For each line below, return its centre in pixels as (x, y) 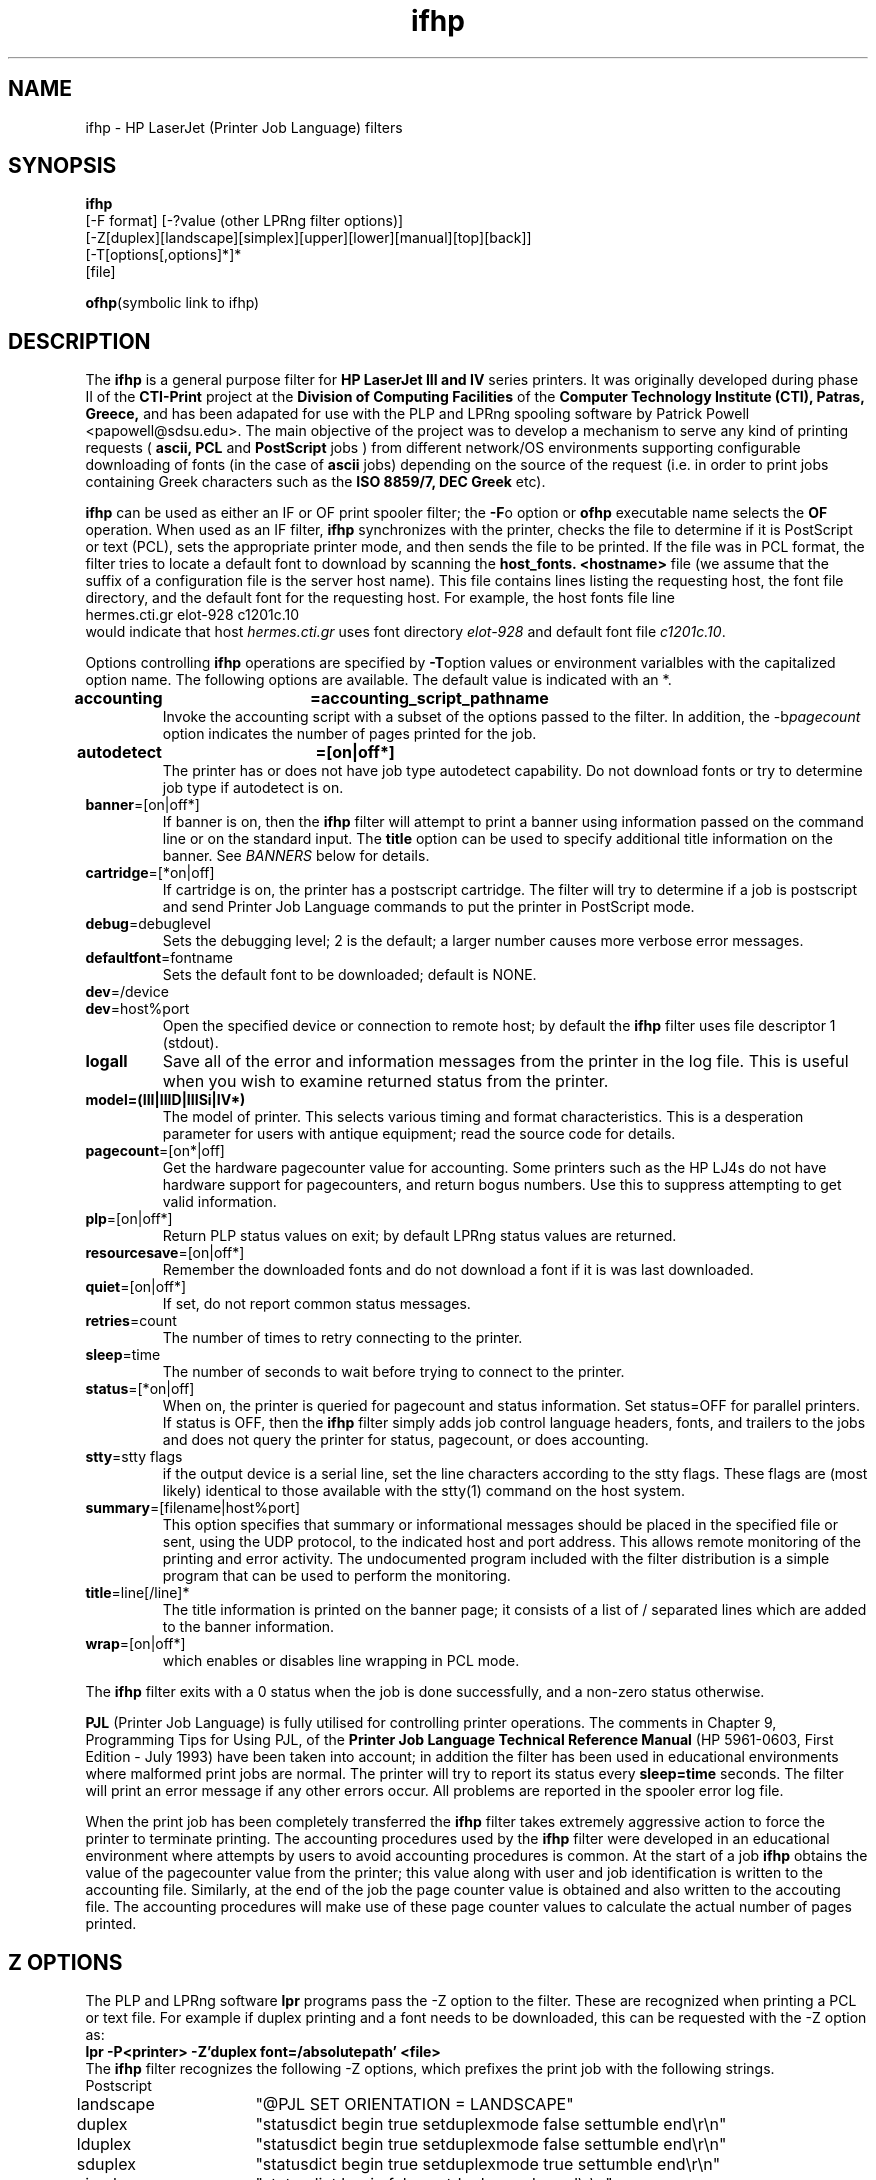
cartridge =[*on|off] (150, 873)
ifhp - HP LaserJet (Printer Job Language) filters (244, 127)
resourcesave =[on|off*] (165, 1253)
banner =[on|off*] (142, 805)
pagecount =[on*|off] (155, 1151)
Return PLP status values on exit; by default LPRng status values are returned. (419, 1236)
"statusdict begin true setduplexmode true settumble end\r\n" (488, 2164)
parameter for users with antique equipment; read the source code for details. (419, 1134)
